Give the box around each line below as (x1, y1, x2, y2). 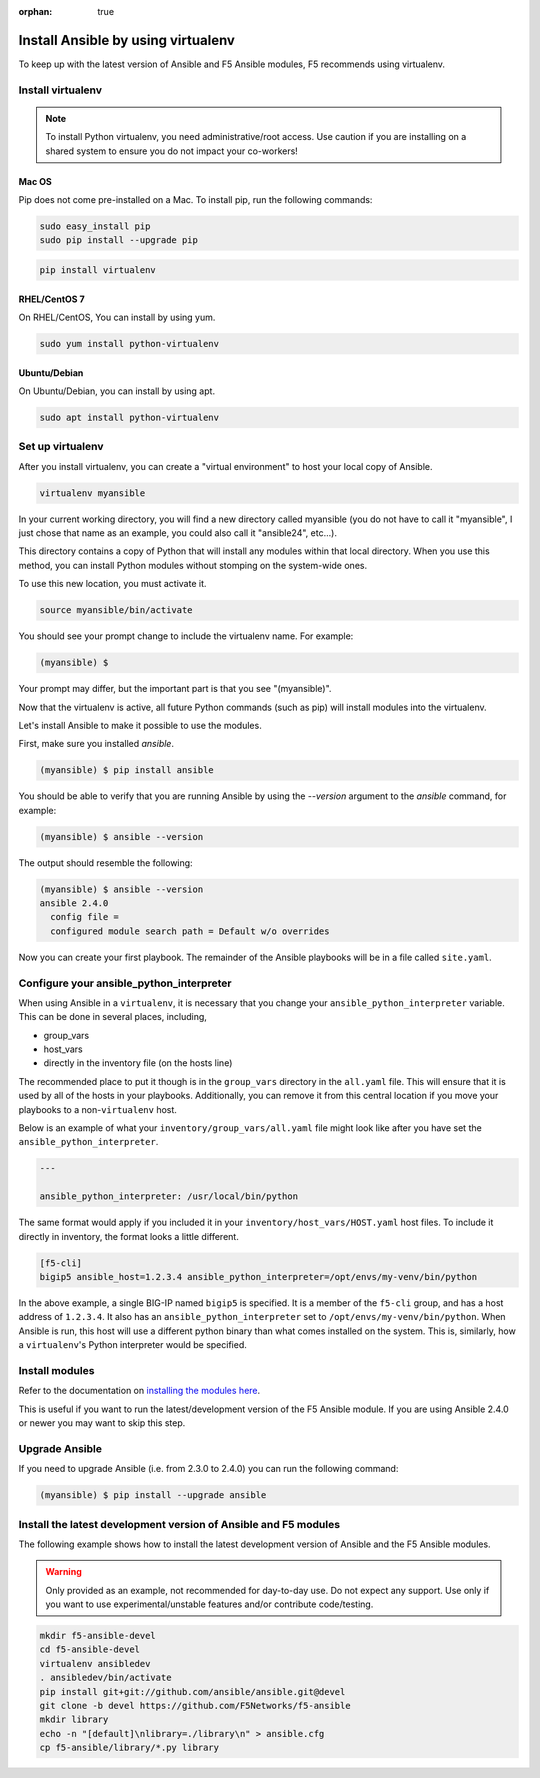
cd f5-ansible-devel (39, 1644, 140, 1655)
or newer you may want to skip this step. (18, 1417, 186, 1429)
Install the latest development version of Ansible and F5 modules (18, 1517, 340, 1531)
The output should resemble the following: (18, 856, 194, 869)
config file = (50, 911, 120, 923)
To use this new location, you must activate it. (18, 578, 207, 590)
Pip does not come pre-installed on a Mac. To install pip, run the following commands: (18, 194, 373, 206)
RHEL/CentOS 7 (18, 293, 85, 305)
